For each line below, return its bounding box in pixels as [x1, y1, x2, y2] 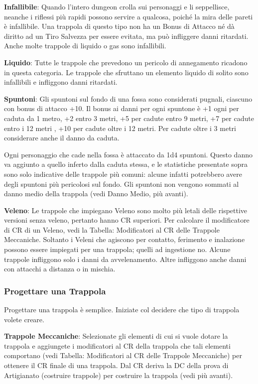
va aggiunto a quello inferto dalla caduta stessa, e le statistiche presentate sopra [4, 159, 248, 169]
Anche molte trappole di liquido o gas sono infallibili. [4, 40, 166, 51]
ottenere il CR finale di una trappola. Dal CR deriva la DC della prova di [4, 360, 229, 371]
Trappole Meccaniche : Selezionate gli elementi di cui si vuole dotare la [4, 331, 228, 341]
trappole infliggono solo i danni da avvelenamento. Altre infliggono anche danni [4, 254, 247, 264]
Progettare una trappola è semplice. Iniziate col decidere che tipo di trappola [4, 304, 240, 315]
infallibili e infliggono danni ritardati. [4, 77, 118, 87]
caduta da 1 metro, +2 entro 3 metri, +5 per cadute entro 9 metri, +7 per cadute [4, 113, 254, 123]
